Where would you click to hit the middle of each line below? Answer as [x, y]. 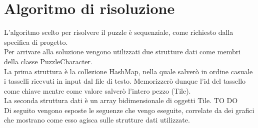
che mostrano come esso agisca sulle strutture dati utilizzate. [97, 120]
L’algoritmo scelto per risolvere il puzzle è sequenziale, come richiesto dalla [119, 32]
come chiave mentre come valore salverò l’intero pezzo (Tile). [97, 90]
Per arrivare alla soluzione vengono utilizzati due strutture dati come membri [122, 52]
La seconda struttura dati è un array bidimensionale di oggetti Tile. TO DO [121, 100]
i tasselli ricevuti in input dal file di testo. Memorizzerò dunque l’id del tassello [125, 81]
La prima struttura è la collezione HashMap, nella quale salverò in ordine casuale [128, 71]
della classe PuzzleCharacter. [48, 61]
